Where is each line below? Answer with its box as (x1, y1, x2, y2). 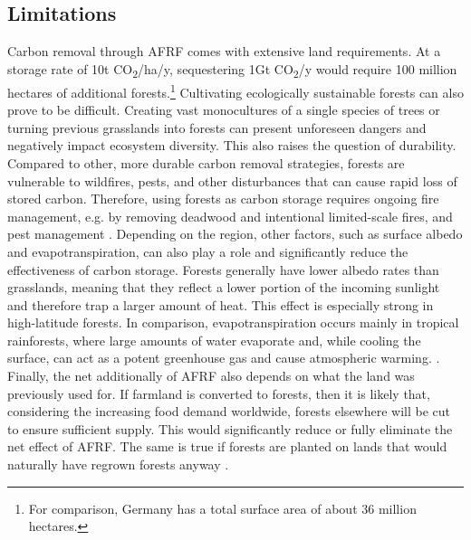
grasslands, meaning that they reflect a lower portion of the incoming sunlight (7, 278, 440, 297)
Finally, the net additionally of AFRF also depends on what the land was (7, 366, 415, 385)
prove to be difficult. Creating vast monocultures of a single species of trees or (7, 100, 440, 119)
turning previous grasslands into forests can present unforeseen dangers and (7, 118, 427, 137)
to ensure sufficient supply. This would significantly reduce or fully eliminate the (7, 419, 453, 438)
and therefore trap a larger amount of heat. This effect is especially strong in (7, 295, 434, 314)
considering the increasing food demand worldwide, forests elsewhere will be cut (7, 402, 451, 421)
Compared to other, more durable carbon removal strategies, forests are (7, 153, 405, 172)
